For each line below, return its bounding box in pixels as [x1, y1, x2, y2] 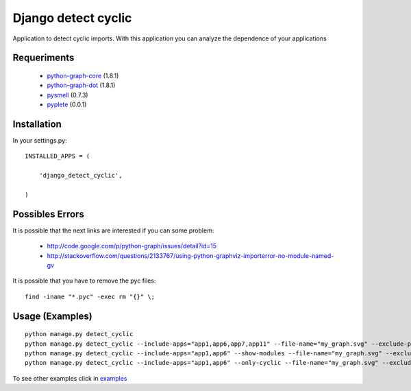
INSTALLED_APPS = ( [25, 152, 90, 161]
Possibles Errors [12, 208, 85, 220]
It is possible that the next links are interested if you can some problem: [12, 226, 214, 235]
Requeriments [12, 52, 75, 64]
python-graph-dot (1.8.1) [47, 81, 116, 89]
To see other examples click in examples [12, 374, 127, 382]
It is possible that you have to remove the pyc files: [12, 276, 156, 285]
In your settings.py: [12, 137, 68, 145]
